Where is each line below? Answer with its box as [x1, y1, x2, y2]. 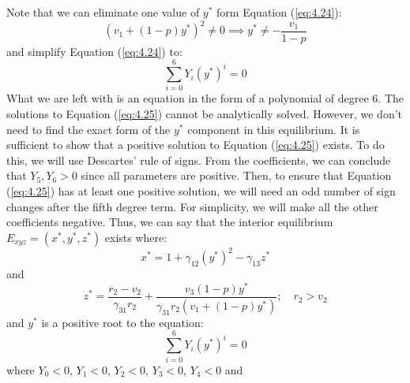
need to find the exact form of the [6, 121, 171, 137]
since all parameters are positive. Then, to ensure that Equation [81, 167, 392, 184]
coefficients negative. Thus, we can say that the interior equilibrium [6, 214, 333, 230]
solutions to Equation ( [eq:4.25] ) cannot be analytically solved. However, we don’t [6, 106, 403, 121]
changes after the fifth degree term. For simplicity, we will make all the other [6, 198, 378, 214]
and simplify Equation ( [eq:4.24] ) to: [6, 43, 182, 59]
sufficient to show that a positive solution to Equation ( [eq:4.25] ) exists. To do [6, 136, 385, 153]
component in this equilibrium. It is [187, 121, 360, 137]
